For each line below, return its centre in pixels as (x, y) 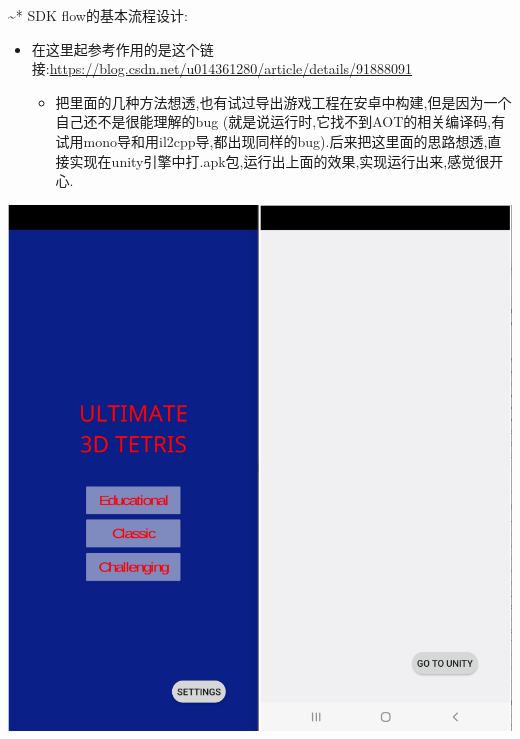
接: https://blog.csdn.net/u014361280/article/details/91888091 (222, 68)
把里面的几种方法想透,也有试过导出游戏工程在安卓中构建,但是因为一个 (283, 101)
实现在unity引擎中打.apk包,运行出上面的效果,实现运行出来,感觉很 (279, 160)
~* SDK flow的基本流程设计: (98, 15)
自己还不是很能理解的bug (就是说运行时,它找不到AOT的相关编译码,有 (280, 121)
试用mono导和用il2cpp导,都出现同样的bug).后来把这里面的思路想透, (271, 140)
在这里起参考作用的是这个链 (122, 48)
